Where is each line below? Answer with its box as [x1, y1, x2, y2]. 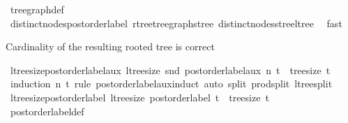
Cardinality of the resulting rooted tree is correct [6, 39, 215, 54]
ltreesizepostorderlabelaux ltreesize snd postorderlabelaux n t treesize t [10, 62, 331, 77]
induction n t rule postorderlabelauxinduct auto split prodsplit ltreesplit [10, 76, 333, 91]
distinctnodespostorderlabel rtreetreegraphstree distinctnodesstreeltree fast [10, 15, 342, 30]
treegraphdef [10, 2, 64, 16]
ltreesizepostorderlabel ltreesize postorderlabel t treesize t [10, 89, 269, 104]
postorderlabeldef [10, 103, 84, 118]
